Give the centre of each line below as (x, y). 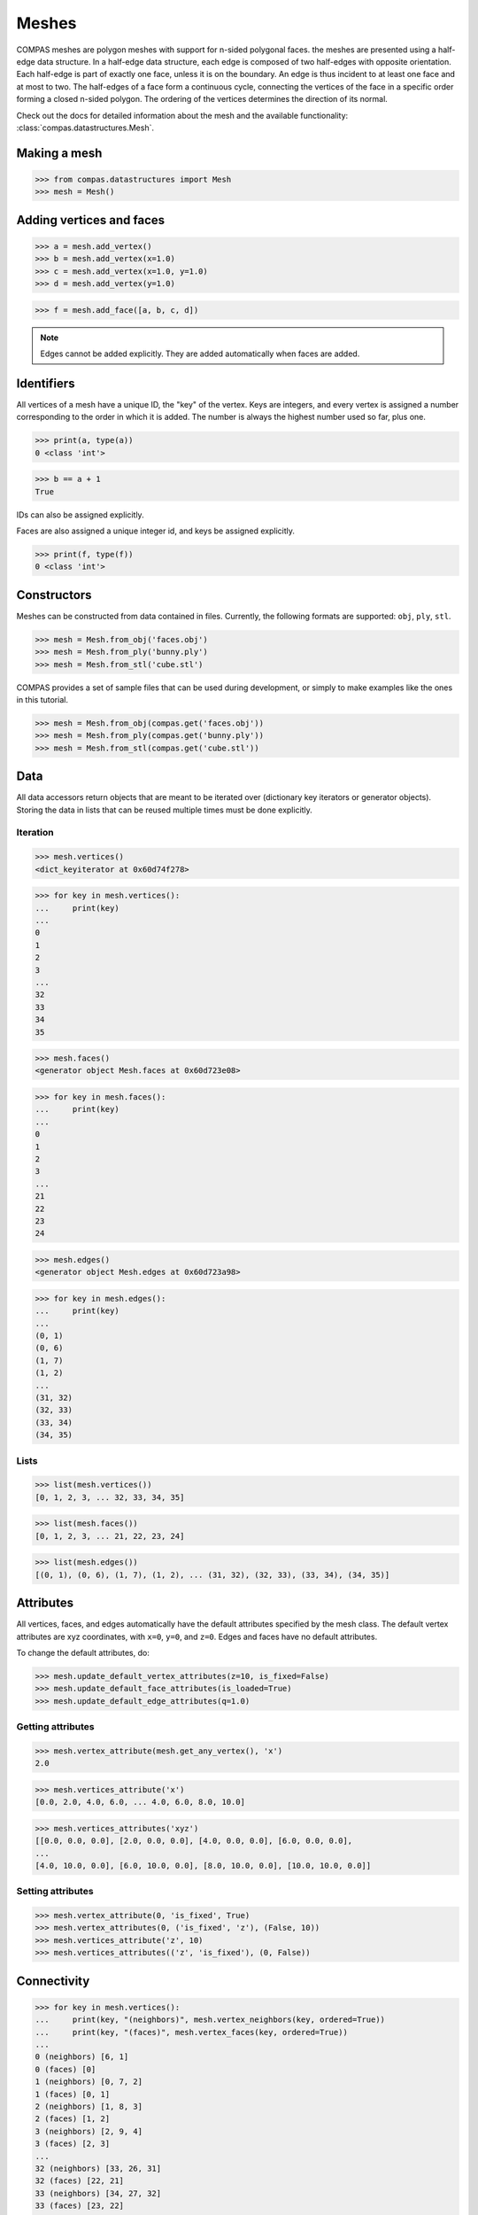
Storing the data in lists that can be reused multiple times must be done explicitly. (165, 810)
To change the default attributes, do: (83, 1652)
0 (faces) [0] (66, 2069)
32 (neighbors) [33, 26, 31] (98, 2168)
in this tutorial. (42, 700)
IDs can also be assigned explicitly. (81, 515)
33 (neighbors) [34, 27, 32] (98, 2193)
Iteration (35, 833)
